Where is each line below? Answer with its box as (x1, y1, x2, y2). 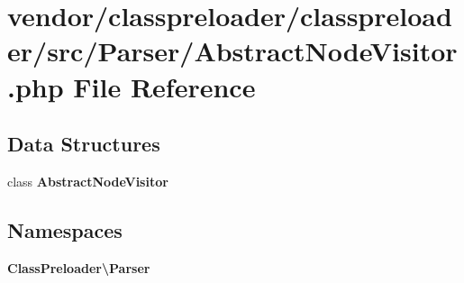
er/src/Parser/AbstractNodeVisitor (7, 32, 458, 69)
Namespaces (7, 215, 123, 243)
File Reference (73, 68, 256, 105)
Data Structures (7, 130, 160, 158)
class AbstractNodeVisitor (7, 171, 168, 190)
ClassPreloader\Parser (7, 258, 150, 277)
